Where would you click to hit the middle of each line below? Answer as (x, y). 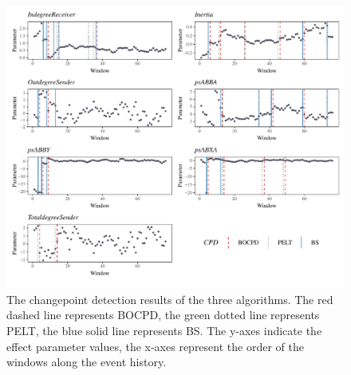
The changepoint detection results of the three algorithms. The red (170, 299)
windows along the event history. (87, 362)
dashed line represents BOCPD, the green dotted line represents (163, 315)
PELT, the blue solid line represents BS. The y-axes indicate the (164, 330)
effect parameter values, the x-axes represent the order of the (155, 346)
